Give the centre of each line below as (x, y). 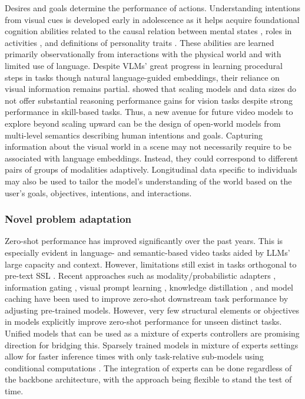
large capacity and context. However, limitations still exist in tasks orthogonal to (151, 264)
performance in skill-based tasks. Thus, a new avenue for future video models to (149, 112)
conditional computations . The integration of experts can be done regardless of (148, 367)
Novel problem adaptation (68, 219)
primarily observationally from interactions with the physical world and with (143, 54)
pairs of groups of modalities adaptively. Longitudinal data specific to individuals (151, 169)
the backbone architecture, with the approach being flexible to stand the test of (148, 379)
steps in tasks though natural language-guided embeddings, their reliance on (142, 77)
